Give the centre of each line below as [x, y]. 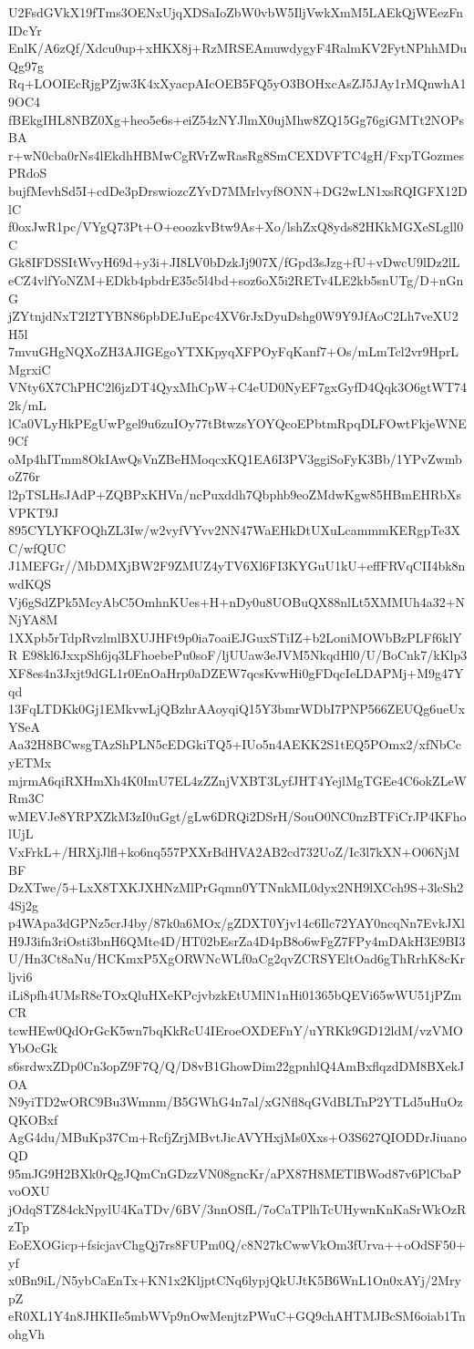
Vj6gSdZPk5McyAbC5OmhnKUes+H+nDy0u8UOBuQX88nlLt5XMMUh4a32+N [237, 601]
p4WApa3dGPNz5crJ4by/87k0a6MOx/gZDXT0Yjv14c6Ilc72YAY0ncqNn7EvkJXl [237, 923]
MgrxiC [30, 369]
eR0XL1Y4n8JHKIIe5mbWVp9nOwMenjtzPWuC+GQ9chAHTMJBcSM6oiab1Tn [237, 1316]
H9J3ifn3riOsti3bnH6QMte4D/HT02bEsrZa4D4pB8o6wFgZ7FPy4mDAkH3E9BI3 [237, 940]
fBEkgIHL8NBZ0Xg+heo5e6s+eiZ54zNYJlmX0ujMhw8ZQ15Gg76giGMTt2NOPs [237, 119]
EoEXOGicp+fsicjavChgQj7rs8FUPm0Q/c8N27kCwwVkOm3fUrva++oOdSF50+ [237, 1244]
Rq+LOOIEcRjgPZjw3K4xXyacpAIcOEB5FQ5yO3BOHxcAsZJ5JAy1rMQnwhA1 [237, 83]
